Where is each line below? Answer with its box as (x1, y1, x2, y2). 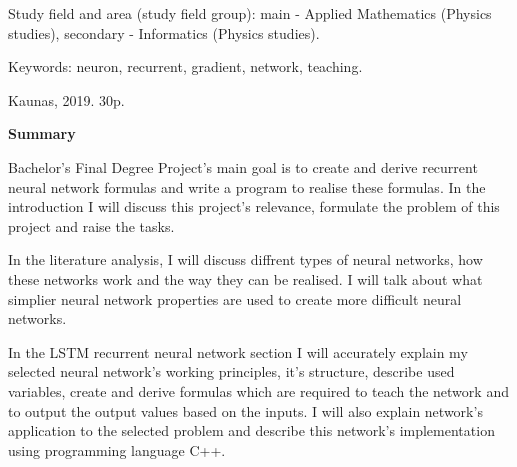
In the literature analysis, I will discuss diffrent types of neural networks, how (8, 249, 483, 270)
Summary (8, 123, 76, 144)
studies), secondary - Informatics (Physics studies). (8, 22, 320, 43)
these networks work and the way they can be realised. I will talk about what (8, 268, 483, 289)
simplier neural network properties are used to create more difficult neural (8, 288, 462, 309)
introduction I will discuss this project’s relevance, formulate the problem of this (8, 196, 500, 217)
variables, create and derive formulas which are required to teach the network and (8, 380, 509, 401)
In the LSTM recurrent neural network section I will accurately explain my (8, 341, 468, 362)
